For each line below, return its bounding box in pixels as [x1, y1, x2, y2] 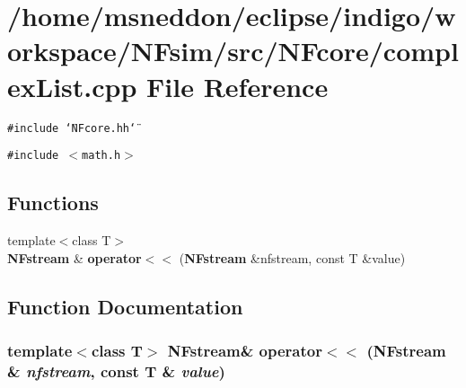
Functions [7, 189, 99, 216]
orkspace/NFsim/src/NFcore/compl [7, 32, 459, 69]
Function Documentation [7, 292, 243, 320]
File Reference [146, 67, 329, 104]
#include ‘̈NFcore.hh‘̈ [7, 121, 136, 135]
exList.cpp [7, 67, 137, 104]
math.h [82, 149, 121, 163]
